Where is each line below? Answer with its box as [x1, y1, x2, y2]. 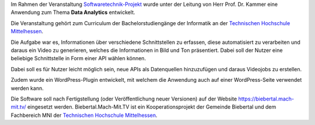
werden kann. [10, 85, 44, 92]
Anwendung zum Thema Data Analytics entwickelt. [10, 9, 135, 16]
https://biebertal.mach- [238, 95, 295, 102]
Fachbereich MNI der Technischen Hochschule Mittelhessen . [10, 112, 157, 119]
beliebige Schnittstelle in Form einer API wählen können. [10, 55, 146, 62]
